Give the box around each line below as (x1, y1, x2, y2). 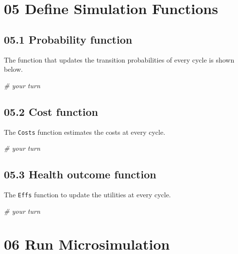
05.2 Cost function (4, 104, 98, 119)
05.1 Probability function (4, 32, 133, 47)
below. (4, 64, 23, 74)
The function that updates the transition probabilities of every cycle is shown (4, 54, 235, 64)
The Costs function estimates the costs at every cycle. (4, 127, 166, 137)
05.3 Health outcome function (4, 167, 156, 182)
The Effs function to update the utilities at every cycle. (4, 190, 171, 200)
